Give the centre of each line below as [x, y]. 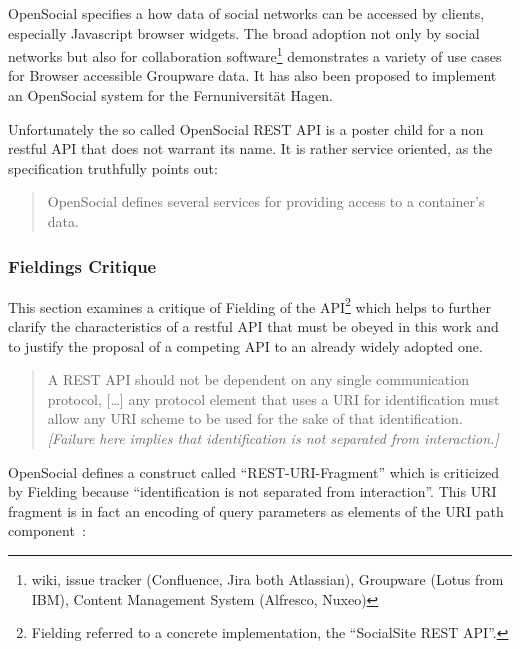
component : [47, 530]
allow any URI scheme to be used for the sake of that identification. [255, 418]
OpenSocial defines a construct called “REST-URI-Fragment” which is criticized [254, 471]
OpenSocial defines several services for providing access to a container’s [266, 201]
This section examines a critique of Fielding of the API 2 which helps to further [250, 305]
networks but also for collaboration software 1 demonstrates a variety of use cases [255, 54]
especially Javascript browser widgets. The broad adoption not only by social [244, 32]
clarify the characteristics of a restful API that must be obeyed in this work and [253, 326]
